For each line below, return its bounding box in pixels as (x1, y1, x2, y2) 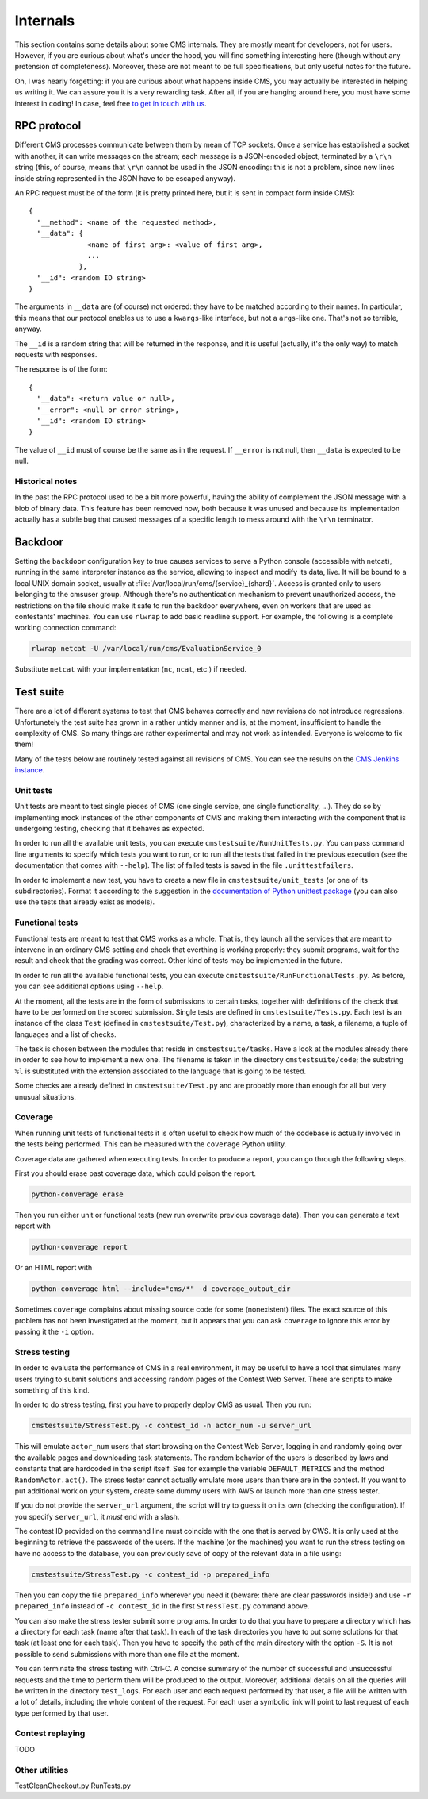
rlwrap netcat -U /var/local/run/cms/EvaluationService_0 (31, 644, 262, 653)
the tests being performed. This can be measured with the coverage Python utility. (14, 1139, 287, 1149)
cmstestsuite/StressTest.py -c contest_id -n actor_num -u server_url (31, 1421, 312, 1431)
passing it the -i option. (14, 1327, 94, 1337)
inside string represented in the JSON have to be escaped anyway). (14, 173, 236, 183)
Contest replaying (14, 1728, 86, 1739)
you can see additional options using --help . (14, 981, 164, 992)
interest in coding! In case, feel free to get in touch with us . (14, 98, 207, 108)
